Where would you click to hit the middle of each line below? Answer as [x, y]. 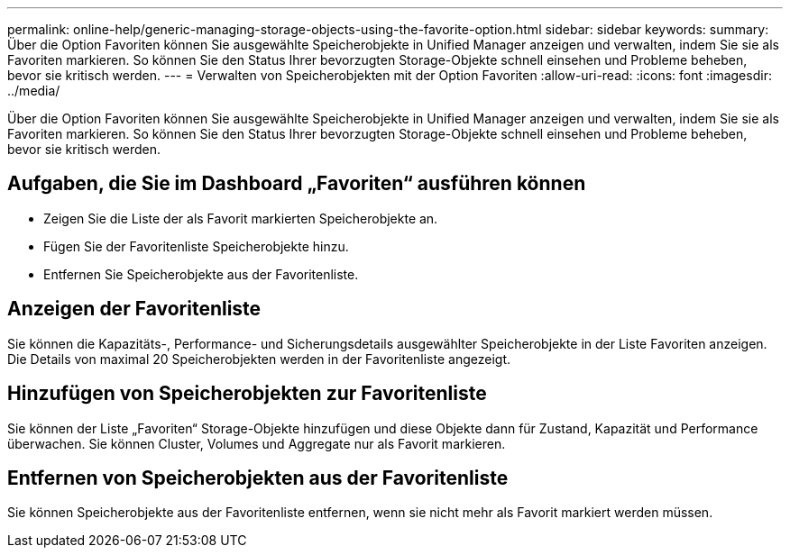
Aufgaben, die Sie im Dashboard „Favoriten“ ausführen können [297, 184]
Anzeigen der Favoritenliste [134, 309]
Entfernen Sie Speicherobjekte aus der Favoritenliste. [201, 274]
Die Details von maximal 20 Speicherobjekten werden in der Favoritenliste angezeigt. [259, 359]
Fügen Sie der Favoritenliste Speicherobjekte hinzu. [196, 246]
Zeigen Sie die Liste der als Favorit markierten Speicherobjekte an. [241, 218]
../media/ [34, 91]
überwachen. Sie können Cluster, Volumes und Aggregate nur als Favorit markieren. [257, 443]
